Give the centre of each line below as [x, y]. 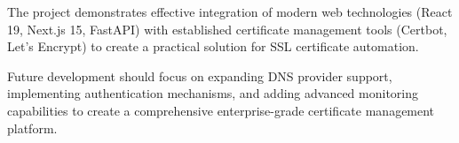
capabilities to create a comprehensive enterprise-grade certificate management [221, 110]
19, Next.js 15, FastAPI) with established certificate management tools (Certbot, [227, 29]
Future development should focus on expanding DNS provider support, [200, 75]
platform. [32, 128]
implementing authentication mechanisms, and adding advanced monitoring [213, 93]
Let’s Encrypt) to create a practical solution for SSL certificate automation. [213, 46]
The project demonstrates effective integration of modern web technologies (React [230, 11]
